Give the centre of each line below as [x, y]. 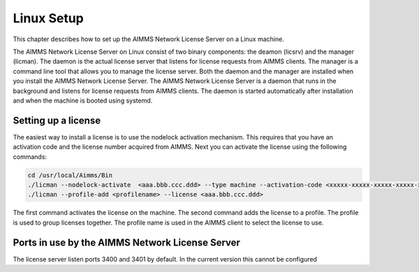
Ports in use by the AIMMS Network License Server [127, 242]
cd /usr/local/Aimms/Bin [70, 175]
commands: [30, 156]
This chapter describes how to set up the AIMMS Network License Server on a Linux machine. [148, 39]
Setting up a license [57, 120]
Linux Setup [48, 18]
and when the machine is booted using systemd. [83, 100]
